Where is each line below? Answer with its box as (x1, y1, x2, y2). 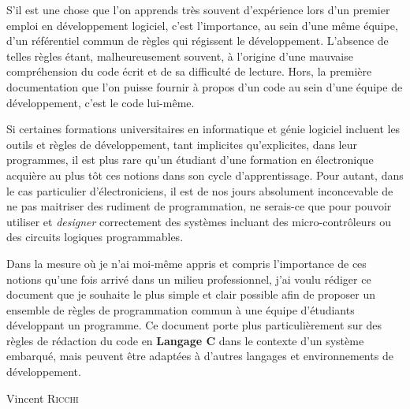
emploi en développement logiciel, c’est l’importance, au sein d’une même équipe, (6, 17, 398, 33)
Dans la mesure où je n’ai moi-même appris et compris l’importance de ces (6, 255, 367, 271)
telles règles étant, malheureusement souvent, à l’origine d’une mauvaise (6, 47, 353, 64)
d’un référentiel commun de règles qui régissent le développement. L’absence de (6, 32, 389, 49)
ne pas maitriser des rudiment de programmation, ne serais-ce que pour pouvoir (6, 198, 392, 214)
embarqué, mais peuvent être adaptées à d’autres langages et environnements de (6, 348, 393, 364)
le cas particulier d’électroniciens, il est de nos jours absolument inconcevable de (6, 182, 393, 199)
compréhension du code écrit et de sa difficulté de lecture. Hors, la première (6, 63, 372, 80)
